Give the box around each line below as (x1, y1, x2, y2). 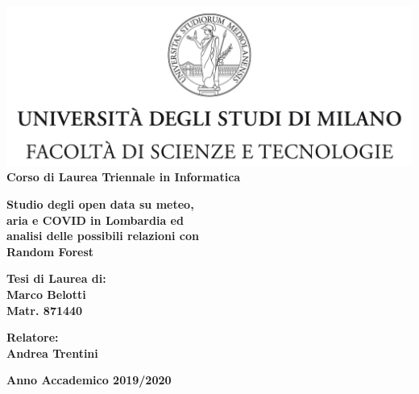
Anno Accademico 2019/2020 (6, 371, 172, 388)
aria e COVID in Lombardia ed (6, 211, 184, 228)
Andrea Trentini (6, 344, 98, 361)
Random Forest (6, 243, 94, 259)
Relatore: (6, 329, 59, 346)
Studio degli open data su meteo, (6, 196, 194, 213)
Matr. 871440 (6, 301, 83, 318)
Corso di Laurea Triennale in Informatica (6, 168, 241, 185)
